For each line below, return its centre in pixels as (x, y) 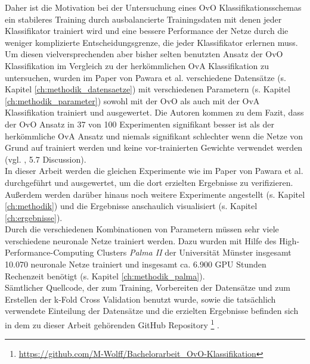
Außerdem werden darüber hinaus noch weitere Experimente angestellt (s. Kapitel (155, 194)
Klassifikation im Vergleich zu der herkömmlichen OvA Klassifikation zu (137, 65)
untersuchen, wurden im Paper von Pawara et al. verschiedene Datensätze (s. (146, 77)
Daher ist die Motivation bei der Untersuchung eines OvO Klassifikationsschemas (153, 7)
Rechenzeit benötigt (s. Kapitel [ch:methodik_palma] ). (105, 276)
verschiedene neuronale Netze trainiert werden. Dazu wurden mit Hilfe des (141, 240)
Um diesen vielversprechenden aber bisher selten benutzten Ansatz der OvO (144, 54)
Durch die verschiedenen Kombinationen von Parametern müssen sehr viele (142, 229)
